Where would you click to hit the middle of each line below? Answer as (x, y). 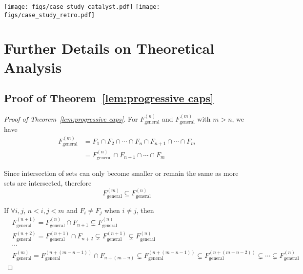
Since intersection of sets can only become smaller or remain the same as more (121, 173)
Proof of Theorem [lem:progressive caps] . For (71, 118)
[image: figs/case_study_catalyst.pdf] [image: (82, 7)
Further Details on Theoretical (109, 48)
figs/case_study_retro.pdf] (50, 15)
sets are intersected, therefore (48, 183)
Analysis (33, 67)
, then (145, 210)
